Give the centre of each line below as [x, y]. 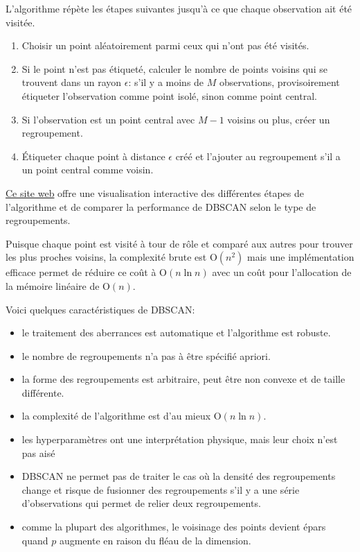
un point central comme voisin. [88, 170]
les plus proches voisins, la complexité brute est [106, 257]
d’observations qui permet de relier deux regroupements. [141, 503]
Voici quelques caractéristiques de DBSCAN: [100, 309]
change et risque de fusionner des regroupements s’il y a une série [161, 489]
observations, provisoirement [280, 82]
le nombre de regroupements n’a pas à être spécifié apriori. [146, 355]
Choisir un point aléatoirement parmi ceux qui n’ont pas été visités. [165, 45]
